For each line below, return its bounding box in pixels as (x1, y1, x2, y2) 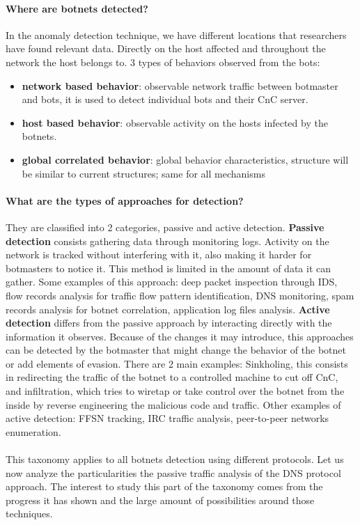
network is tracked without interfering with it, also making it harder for (6, 247, 312, 262)
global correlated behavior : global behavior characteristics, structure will (22, 152, 349, 166)
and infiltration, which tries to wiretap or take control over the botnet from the (6, 384, 345, 398)
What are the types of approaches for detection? (6, 193, 244, 207)
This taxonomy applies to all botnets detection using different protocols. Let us (6, 452, 344, 467)
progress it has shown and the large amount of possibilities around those (6, 492, 315, 507)
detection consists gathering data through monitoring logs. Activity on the (6, 233, 329, 248)
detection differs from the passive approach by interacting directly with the (6, 315, 332, 330)
